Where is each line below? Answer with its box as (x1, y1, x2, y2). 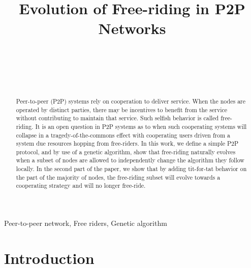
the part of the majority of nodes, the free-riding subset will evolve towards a (16, 173, 221, 181)
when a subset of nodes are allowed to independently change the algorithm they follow (16, 156, 244, 164)
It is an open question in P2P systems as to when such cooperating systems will (35, 122, 247, 130)
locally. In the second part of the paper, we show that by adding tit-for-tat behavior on (16, 164, 247, 173)
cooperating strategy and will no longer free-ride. (16, 181, 146, 190)
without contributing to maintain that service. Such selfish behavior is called (16, 114, 219, 122)
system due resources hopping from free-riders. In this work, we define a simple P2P (16, 139, 239, 148)
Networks (98, 18, 166, 39)
